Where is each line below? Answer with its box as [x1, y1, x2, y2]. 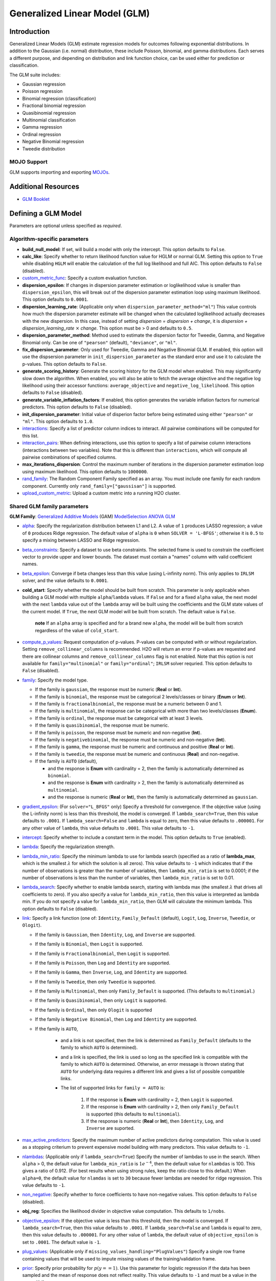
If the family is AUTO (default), [35, 758, 98, 765]
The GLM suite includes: [9, 72, 61, 78]
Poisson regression [22, 88, 63, 94]
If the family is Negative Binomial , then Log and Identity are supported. [35, 1016, 197, 1022]
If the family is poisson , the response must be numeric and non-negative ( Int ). [35, 729, 202, 735]
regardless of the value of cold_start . [35, 627, 119, 633]
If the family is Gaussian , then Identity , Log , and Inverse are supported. [35, 932, 196, 938]
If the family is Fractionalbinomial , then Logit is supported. [35, 951, 170, 957]
